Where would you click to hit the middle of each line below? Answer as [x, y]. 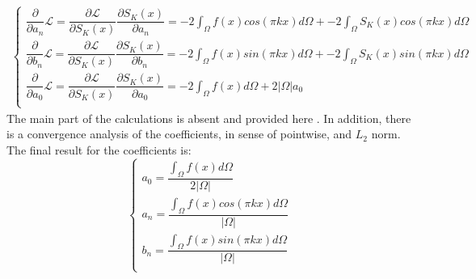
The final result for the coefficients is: [99, 150]
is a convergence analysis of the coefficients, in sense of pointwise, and [179, 134]
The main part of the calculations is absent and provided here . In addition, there [209, 118]
